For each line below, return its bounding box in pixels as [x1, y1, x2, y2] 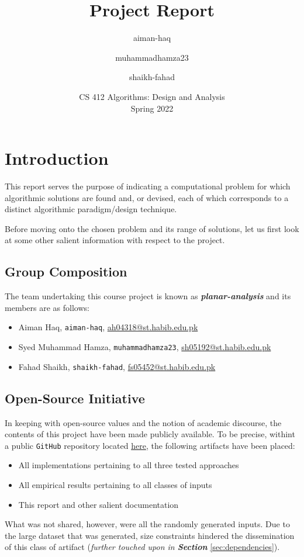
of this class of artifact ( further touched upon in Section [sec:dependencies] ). [5, 541, 280, 553]
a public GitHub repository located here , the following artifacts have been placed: [5, 439, 295, 451]
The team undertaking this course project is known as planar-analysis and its [5, 290, 291, 302]
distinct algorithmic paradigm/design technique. [5, 203, 177, 215]
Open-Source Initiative [5, 389, 145, 407]
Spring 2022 [130, 102, 174, 114]
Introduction [5, 146, 109, 170]
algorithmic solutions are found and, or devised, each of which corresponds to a [5, 191, 289, 203]
